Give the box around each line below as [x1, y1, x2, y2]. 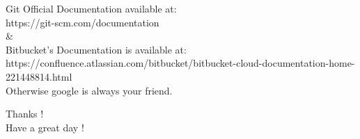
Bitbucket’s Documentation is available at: [6, 42, 187, 56]
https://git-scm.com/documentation [6, 15, 159, 29]
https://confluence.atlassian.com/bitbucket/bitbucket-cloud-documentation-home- [6, 56, 355, 70]
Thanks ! [6, 106, 44, 121]
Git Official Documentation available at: [6, 1, 177, 15]
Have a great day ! [6, 120, 84, 134]
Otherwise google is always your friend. [6, 83, 173, 97]
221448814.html [6, 69, 72, 83]
